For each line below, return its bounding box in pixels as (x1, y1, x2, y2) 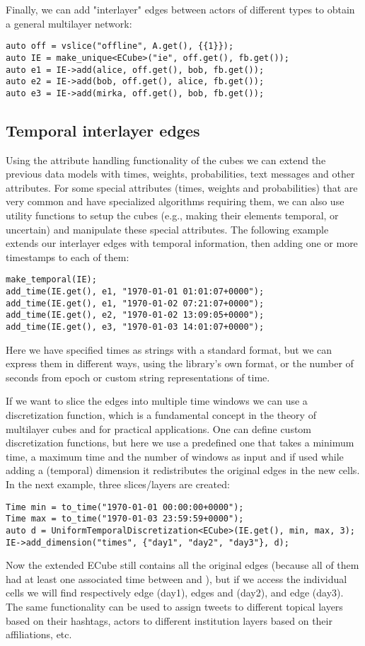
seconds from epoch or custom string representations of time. (6, 369, 270, 384)
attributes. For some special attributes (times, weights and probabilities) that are (6, 180, 358, 195)
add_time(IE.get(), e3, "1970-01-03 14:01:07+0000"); (6, 322, 265, 333)
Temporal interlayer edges (6, 119, 200, 141)
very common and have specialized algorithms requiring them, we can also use (6, 194, 344, 209)
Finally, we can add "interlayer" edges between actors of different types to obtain (6, 2, 355, 16)
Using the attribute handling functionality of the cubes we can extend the (6, 152, 326, 167)
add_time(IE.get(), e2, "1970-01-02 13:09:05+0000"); (6, 310, 265, 321)
